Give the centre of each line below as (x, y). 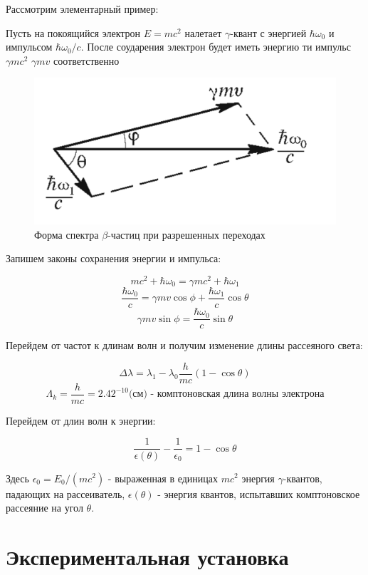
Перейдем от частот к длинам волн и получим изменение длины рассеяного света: (184, 345)
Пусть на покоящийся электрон (73, 32)
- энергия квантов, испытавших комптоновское (259, 493)
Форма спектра (67, 234)
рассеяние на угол (44, 508)
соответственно (86, 60)
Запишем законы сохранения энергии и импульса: (114, 258)
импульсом (29, 47)
